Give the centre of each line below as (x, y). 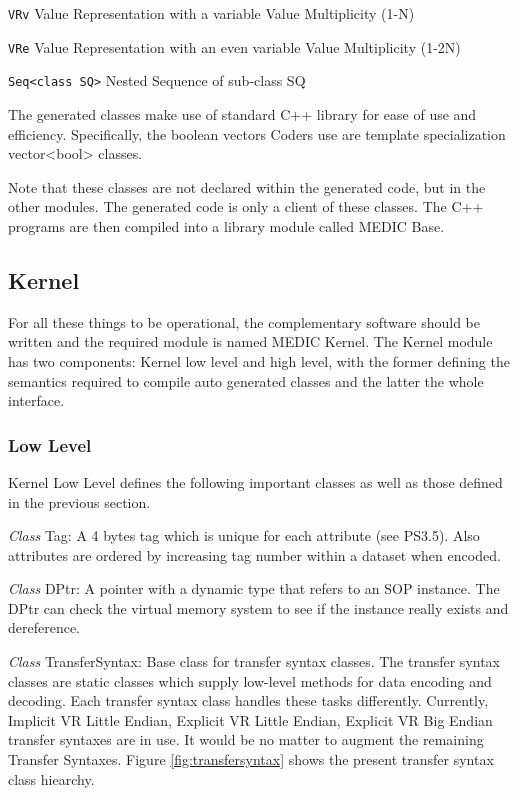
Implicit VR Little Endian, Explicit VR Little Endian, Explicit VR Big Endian (250, 719)
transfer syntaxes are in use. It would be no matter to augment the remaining (246, 739)
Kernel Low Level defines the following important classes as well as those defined (255, 481)
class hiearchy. (51, 778)
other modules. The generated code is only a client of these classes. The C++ (246, 206)
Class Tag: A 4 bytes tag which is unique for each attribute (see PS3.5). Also (244, 535)
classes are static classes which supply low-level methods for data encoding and (250, 680)
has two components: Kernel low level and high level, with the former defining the (259, 360)
